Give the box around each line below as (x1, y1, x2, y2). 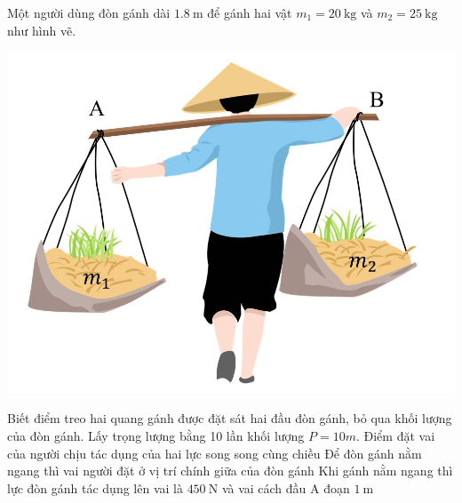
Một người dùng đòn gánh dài (7, 4, 171, 21)
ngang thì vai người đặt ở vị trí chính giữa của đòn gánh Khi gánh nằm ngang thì (7, 461, 453, 480)
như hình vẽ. (7, 20, 76, 39)
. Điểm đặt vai (355, 427, 435, 445)
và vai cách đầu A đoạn (221, 478, 350, 497)
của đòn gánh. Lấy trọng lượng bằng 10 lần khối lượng (7, 427, 305, 445)
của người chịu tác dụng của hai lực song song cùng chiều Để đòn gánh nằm (7, 443, 422, 462)
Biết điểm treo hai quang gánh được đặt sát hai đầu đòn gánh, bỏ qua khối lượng (7, 409, 452, 427)
